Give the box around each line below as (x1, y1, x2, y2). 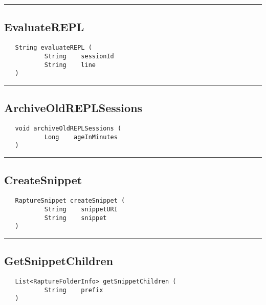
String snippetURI (44, 205, 118, 213)
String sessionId (44, 52, 114, 60)
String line (44, 61, 96, 69)
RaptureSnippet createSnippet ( (15, 197, 125, 205)
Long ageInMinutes (44, 133, 118, 141)
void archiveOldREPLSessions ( (15, 125, 122, 133)
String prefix (44, 286, 103, 294)
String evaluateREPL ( (15, 44, 92, 52)
